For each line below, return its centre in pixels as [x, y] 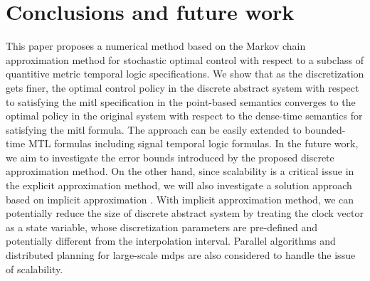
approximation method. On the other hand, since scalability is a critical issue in [180, 171]
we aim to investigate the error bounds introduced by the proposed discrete [170, 157]
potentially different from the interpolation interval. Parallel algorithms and [171, 241]
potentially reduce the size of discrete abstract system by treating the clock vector [185, 213]
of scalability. [35, 269]
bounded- [325, 129]
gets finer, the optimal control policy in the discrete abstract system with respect [183, 87]
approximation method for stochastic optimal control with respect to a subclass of [185, 59]
